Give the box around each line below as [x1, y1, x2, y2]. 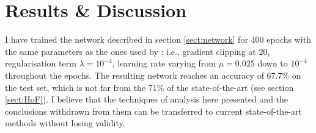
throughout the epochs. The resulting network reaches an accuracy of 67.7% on [5, 68, 301, 81]
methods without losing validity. [5, 117, 125, 129]
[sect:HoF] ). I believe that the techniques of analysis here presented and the [5, 93, 288, 106]
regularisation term [5, 57, 76, 70]
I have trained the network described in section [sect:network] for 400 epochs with [5, 33, 311, 46]
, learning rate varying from [112, 57, 216, 70]
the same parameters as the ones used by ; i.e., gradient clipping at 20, [5, 45, 270, 57]
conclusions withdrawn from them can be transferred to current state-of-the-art [5, 104, 302, 117]
